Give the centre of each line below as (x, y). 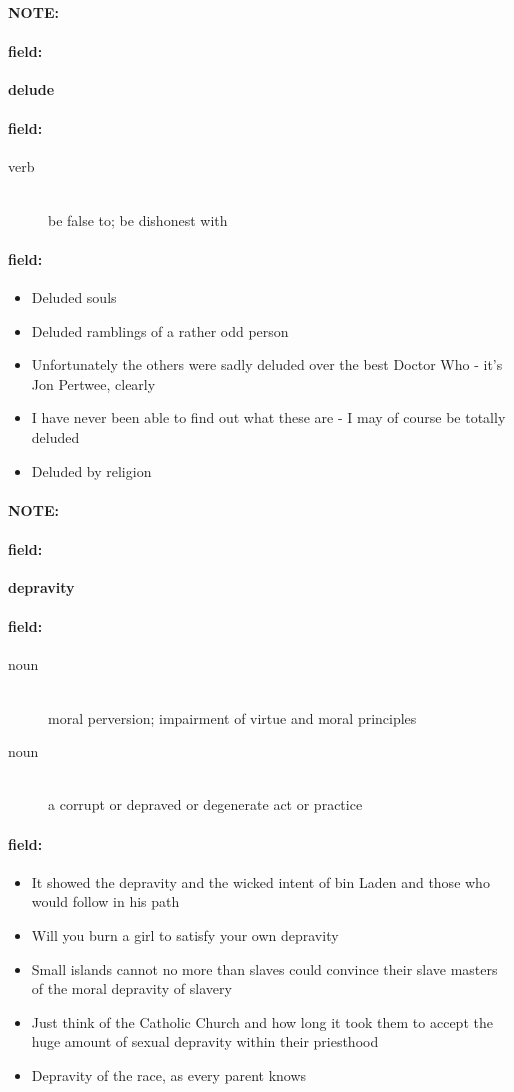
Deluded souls (74, 296)
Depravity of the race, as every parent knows (169, 1075)
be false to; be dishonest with (138, 219)
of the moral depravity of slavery (131, 988)
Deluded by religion (91, 470)
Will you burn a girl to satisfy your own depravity (185, 935)
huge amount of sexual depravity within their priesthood (205, 1041)
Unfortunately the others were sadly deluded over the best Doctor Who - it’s (267, 364)
